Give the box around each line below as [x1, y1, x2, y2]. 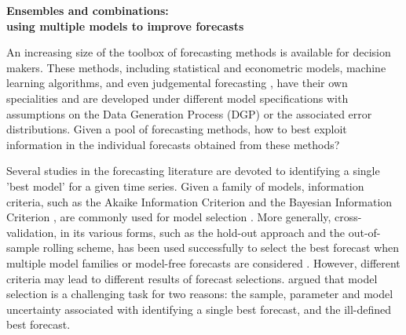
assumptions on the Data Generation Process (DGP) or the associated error [6, 105, 372, 122]
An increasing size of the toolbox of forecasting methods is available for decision [6, 44, 391, 60]
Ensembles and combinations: [6, 2, 169, 18]
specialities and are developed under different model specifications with [6, 89, 349, 106]
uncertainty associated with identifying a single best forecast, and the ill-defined [6, 300, 392, 317]
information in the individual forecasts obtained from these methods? [6, 136, 340, 152]
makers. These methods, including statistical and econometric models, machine [6, 59, 386, 75]
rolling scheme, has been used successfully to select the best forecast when [42, 239, 400, 256]
